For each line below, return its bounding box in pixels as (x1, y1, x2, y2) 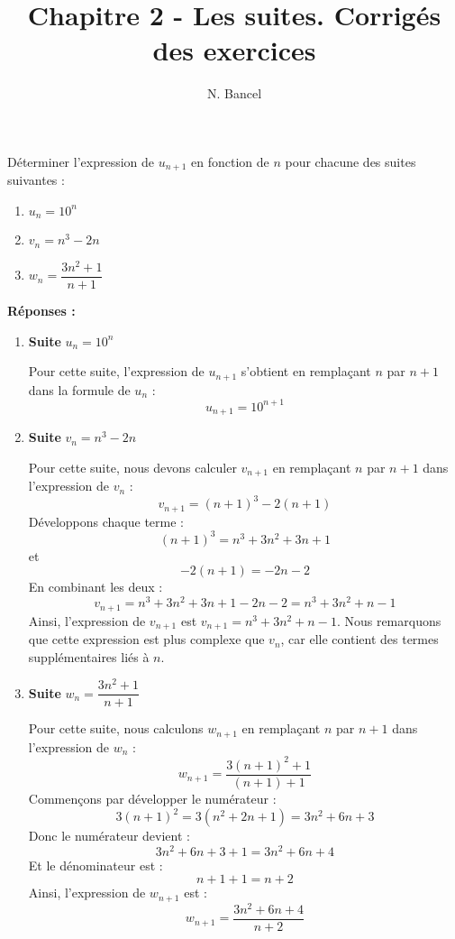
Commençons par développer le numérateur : (28, 788, 277, 807)
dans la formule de (28, 380, 131, 399)
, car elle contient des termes (280, 630, 439, 649)
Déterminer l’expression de (7, 152, 155, 170)
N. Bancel (206, 84, 262, 103)
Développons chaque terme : (28, 511, 184, 530)
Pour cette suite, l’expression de (28, 362, 205, 381)
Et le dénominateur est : (28, 855, 163, 874)
